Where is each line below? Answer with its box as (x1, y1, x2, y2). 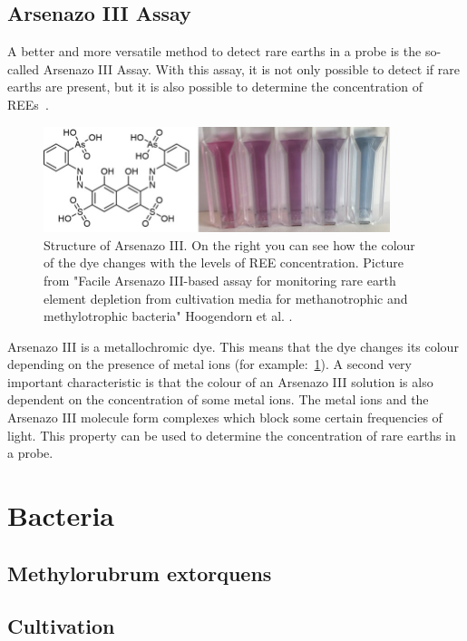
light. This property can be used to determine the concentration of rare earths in (7, 425, 456, 444)
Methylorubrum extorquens (7, 558, 272, 587)
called (7, 59, 39, 78)
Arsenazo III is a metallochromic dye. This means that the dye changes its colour (7, 336, 459, 355)
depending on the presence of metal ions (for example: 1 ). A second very (7, 354, 412, 374)
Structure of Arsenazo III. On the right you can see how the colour (44, 235, 415, 254)
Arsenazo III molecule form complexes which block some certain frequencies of (7, 408, 443, 427)
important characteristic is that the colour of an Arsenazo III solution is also (7, 372, 433, 391)
